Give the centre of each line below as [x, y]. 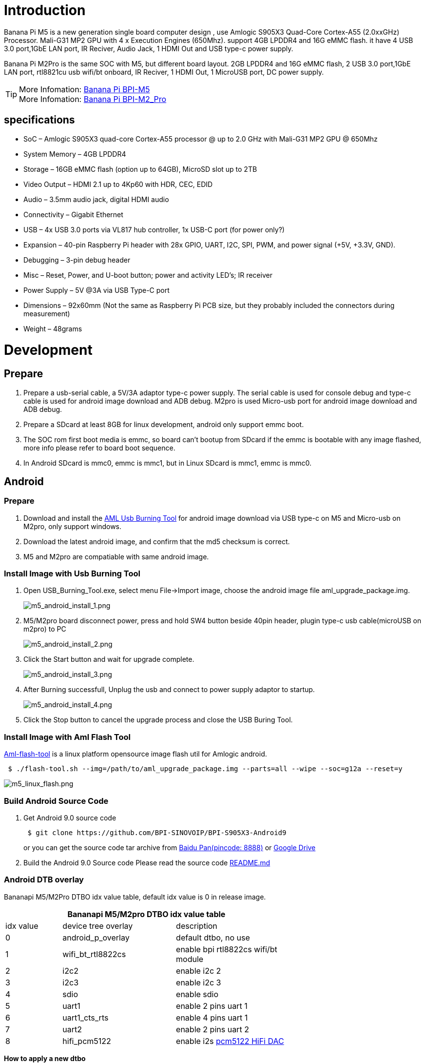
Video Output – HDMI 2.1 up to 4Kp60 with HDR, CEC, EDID [118, 184]
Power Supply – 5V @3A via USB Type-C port [97, 290]
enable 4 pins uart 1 [212, 1017]
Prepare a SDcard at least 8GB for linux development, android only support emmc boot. [164, 424]
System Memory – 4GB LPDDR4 [75, 154]
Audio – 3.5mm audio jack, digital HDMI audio [96, 199]
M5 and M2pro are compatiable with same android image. [116, 556]
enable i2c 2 [199, 971]
